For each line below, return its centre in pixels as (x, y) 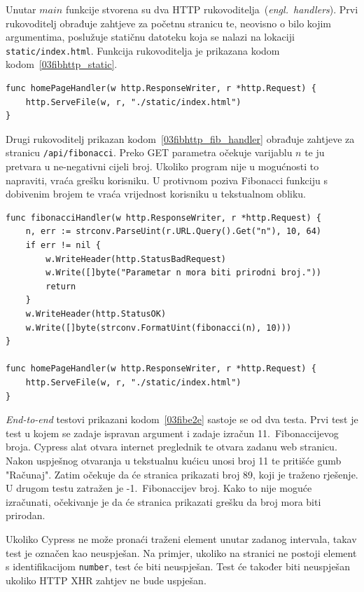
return (61, 286)
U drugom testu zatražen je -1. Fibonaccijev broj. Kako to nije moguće (159, 488)
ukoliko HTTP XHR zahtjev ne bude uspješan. (106, 580)
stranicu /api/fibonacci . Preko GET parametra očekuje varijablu (149, 152)
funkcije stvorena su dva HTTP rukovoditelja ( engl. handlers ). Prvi (212, 9)
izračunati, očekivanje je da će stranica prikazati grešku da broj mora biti (163, 501)
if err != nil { (63, 246)
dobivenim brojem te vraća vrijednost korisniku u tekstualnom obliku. (156, 194)
